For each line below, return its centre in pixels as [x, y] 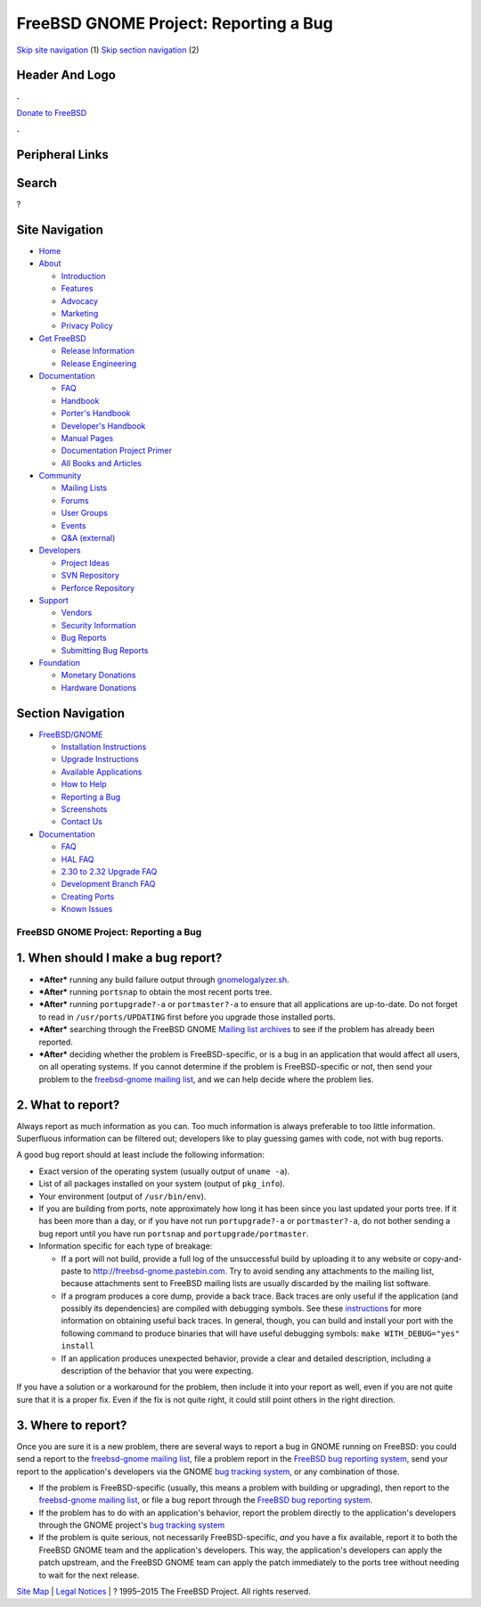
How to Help [84, 784]
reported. [56, 1042]
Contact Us [82, 822]
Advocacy [79, 301]
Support [53, 600]
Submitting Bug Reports [105, 650]
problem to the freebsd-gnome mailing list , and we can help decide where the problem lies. [206, 1079]
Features [77, 289]
